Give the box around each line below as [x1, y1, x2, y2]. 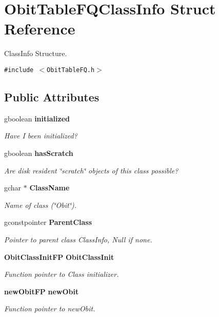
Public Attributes [4, 89, 99, 104]
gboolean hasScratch [4, 147, 73, 158]
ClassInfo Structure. [4, 48, 67, 59]
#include [4, 66, 34, 74]
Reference [4, 18, 75, 39]
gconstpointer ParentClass [4, 217, 92, 227]
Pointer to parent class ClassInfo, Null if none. [4, 234, 152, 244]
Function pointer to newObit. [4, 303, 95, 314]
